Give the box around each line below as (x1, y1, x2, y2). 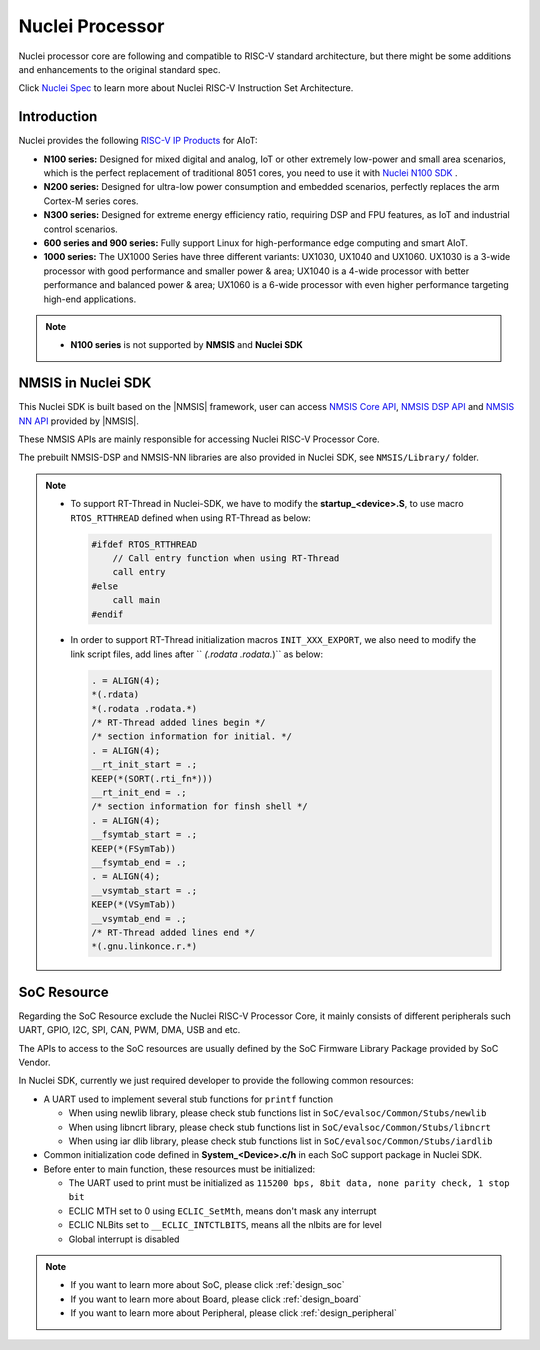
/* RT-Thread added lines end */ (91, 926, 255, 938)
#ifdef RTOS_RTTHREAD (91, 538, 198, 550)
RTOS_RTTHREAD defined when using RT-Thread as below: (70, 511, 312, 524)
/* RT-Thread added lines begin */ (91, 717, 266, 729)
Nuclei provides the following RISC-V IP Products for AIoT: (18, 135, 259, 147)
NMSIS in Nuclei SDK (18, 375, 152, 392)
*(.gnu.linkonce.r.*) (91, 941, 198, 952)
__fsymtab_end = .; (91, 856, 187, 868)
